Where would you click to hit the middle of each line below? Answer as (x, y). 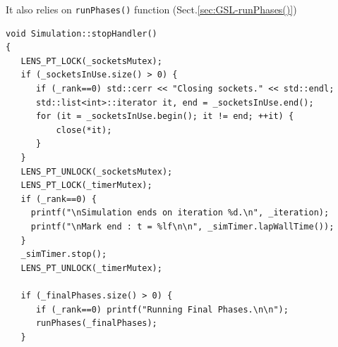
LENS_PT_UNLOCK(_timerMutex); (91, 268)
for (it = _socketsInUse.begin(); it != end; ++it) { (165, 116)
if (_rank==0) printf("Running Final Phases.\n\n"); (162, 309)
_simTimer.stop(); (64, 254)
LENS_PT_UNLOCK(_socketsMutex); (97, 171)
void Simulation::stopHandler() (82, 33)
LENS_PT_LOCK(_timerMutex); (86, 185)
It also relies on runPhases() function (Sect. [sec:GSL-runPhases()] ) (151, 9)
